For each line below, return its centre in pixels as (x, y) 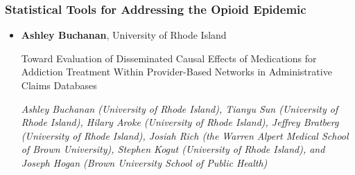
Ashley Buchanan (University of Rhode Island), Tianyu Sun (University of (180, 108)
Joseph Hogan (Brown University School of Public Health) (144, 162)
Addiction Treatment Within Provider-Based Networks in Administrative (176, 72)
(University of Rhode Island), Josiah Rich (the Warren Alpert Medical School (185, 135)
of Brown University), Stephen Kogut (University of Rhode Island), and (173, 149)
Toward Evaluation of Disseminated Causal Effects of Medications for (169, 58)
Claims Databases (59, 85)
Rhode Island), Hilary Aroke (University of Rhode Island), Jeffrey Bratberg (180, 122)
